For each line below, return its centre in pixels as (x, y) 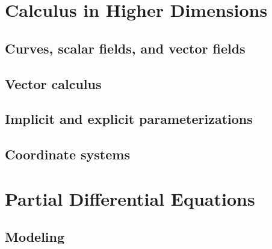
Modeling (35, 237)
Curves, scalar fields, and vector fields (125, 48)
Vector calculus (53, 83)
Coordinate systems (67, 154)
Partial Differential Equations (130, 198)
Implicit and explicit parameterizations (129, 119)
